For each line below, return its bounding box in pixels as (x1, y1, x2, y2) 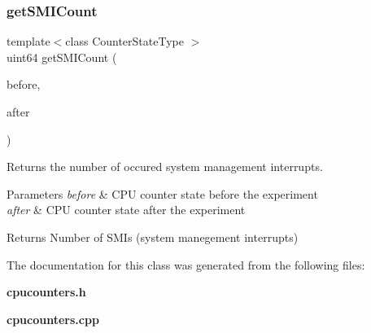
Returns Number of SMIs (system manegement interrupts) (7, 228, 299, 245)
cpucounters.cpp (7, 310, 99, 327)
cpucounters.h (7, 283, 86, 300)
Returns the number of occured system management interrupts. (7, 158, 323, 175)
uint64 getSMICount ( (7, 48, 117, 65)
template (7, 33, 50, 50)
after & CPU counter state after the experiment (7, 201, 246, 218)
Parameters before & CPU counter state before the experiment (7, 185, 318, 202)
